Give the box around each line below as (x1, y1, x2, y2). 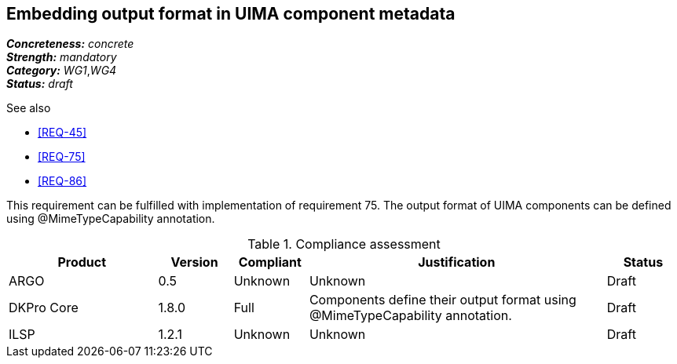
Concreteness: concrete (6, 37, 134, 51)
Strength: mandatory (6, 50, 117, 64)
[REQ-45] (38, 126, 87, 140)
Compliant (238, 254, 302, 271)
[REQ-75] (38, 150, 86, 164)
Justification (418, 254, 496, 271)
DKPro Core (9, 300, 79, 316)
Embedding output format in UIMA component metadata (6, 4, 456, 24)
